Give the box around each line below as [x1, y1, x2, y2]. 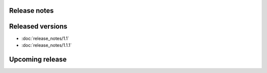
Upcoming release [9, 55, 67, 64]
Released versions [9, 22, 68, 31]
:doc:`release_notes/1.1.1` [21, 42, 72, 48]
